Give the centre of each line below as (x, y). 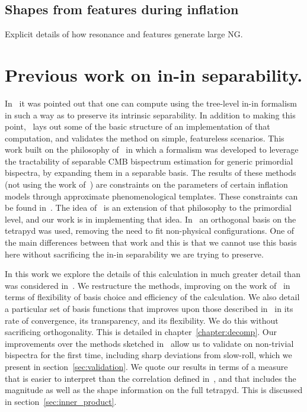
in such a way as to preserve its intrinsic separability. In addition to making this (150, 115)
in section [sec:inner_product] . (61, 401)
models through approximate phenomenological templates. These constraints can (151, 196)
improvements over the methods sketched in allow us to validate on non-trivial (149, 343)
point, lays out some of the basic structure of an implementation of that (137, 126)
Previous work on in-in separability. (154, 74)
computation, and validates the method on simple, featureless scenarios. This (145, 138)
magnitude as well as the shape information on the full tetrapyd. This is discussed (154, 390)
